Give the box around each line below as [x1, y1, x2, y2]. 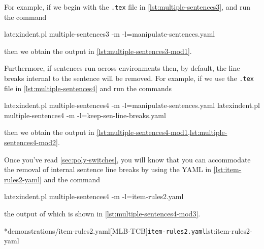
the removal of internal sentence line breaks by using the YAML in [4, 164, 212, 175]
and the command [44, 174, 101, 184]
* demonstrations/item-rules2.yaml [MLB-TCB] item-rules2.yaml [4, 225, 206, 236]
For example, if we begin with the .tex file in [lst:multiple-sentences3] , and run [4, 2, 250, 12]
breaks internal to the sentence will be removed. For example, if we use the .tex [4, 73, 254, 84]
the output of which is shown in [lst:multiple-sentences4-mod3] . [4, 208, 201, 219]
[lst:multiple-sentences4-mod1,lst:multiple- [96, 127, 227, 137]
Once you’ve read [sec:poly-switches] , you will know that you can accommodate [4, 154, 251, 164]
